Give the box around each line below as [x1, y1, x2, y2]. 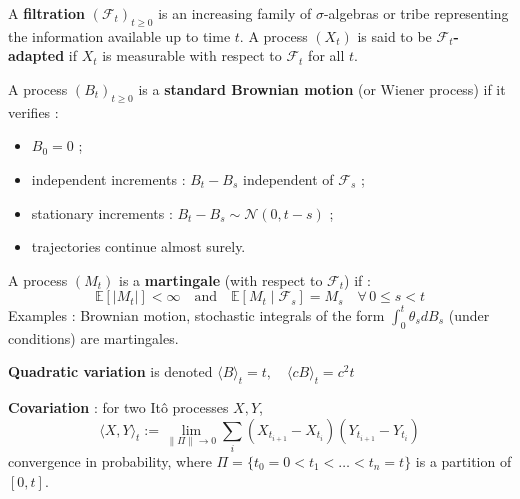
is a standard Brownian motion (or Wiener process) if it [138, 78, 506, 99]
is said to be [357, 25, 432, 46]
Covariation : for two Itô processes [8, 397, 229, 418]
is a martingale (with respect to [119, 269, 323, 290]
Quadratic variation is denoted [8, 361, 213, 382]
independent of [242, 168, 334, 189]
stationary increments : [31, 202, 173, 223]
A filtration [8, 3, 86, 23]
